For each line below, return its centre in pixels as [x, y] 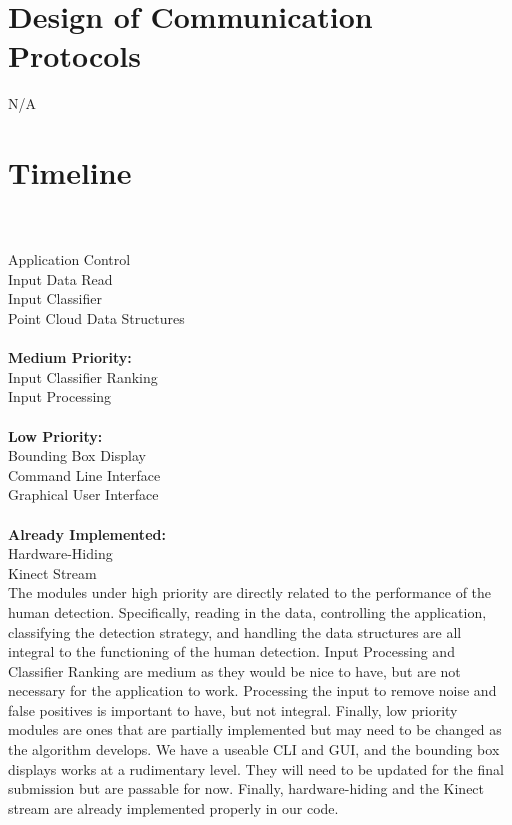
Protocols [74, 55]
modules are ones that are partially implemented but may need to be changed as [255, 729]
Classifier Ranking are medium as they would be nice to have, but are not [234, 670]
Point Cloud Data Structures [96, 318]
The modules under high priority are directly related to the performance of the [250, 592]
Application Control [69, 259]
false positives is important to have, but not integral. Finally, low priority [233, 709]
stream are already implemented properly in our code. [173, 807]
